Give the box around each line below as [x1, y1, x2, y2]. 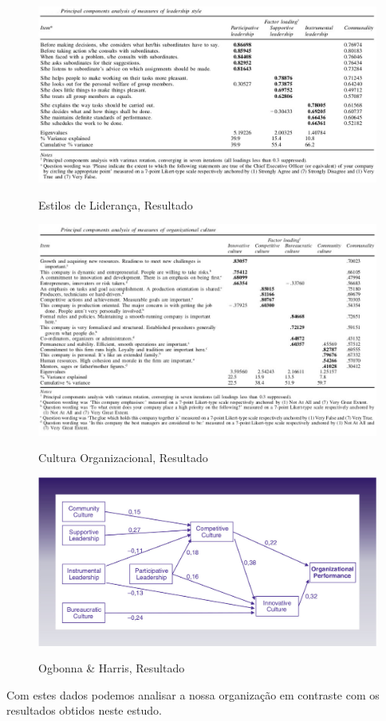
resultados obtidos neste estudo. [6, 702, 162, 719]
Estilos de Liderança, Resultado [38, 196, 193, 213]
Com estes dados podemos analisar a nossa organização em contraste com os [6, 686, 380, 703]
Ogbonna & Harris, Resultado [38, 660, 185, 676]
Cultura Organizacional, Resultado [38, 449, 208, 466]
